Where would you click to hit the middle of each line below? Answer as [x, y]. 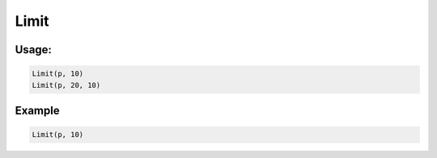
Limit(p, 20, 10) [66, 85]
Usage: [34, 50]
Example [37, 110]
